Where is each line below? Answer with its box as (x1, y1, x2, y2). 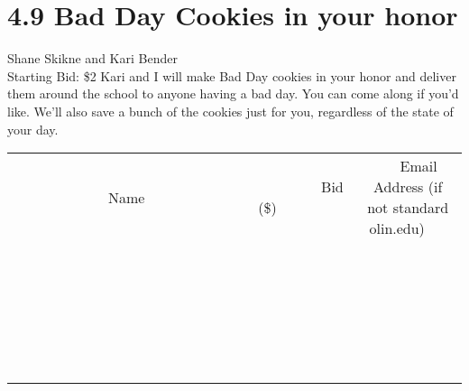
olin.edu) (369, 218, 425, 239)
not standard (367, 197, 449, 219)
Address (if (373, 176, 443, 198)
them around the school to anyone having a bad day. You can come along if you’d (7, 84, 459, 103)
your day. (7, 119, 59, 138)
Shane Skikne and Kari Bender (7, 49, 178, 68)
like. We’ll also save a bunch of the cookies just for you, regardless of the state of (7, 101, 454, 120)
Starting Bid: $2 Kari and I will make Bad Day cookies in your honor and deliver (7, 66, 456, 85)
